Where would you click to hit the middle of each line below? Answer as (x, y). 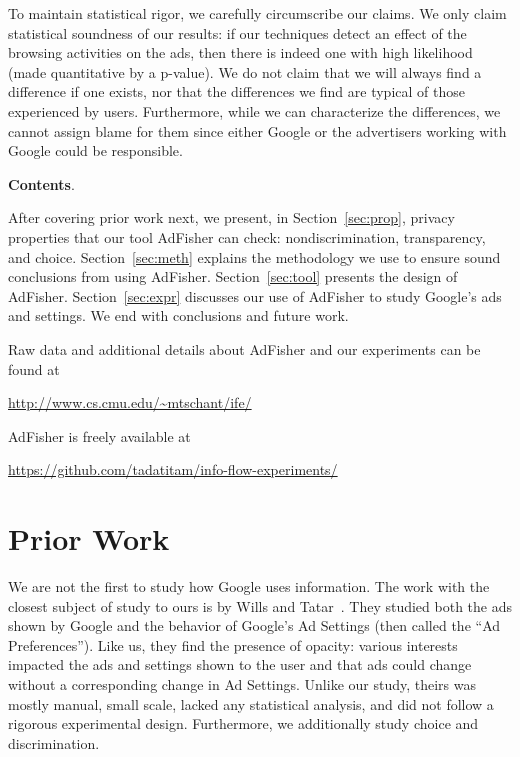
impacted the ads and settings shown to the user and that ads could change (240, 664)
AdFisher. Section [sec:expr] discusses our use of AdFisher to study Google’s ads (255, 295)
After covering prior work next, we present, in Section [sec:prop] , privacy (231, 217)
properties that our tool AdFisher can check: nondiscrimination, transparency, (247, 236)
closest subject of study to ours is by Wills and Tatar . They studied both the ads (260, 605)
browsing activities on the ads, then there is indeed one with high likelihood (240, 52)
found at (34, 368)
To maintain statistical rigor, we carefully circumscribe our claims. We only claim (257, 13)
